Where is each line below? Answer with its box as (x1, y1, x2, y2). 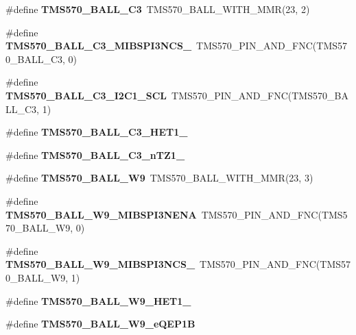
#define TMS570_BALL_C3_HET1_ (5, 125, 188, 139)
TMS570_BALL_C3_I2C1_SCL (5, 88, 167, 102)
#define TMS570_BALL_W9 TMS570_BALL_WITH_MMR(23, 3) (5, 171, 313, 185)
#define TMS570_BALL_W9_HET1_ (5, 293, 191, 308)
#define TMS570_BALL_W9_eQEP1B (5, 317, 195, 331)
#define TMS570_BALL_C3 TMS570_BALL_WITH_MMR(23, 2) (5, 2, 310, 16)
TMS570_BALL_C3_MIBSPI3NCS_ (5, 38, 192, 53)
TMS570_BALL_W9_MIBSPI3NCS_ (5, 257, 195, 271)
